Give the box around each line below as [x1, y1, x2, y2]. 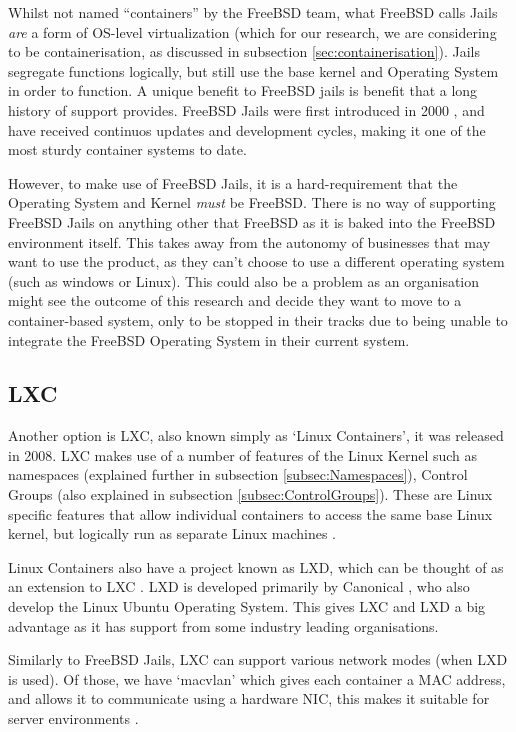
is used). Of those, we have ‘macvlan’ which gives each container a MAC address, [8, 668, 506, 689]
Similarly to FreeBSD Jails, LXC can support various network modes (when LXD [8, 649, 508, 670]
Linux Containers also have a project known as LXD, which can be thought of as [8, 556, 504, 577]
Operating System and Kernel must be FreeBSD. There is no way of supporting [8, 192, 496, 213]
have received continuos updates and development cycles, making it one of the [8, 119, 486, 140]
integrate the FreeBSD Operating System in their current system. [8, 329, 410, 350]
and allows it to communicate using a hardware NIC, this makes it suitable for [8, 688, 490, 709]
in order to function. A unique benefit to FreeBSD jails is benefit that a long [8, 80, 478, 101]
